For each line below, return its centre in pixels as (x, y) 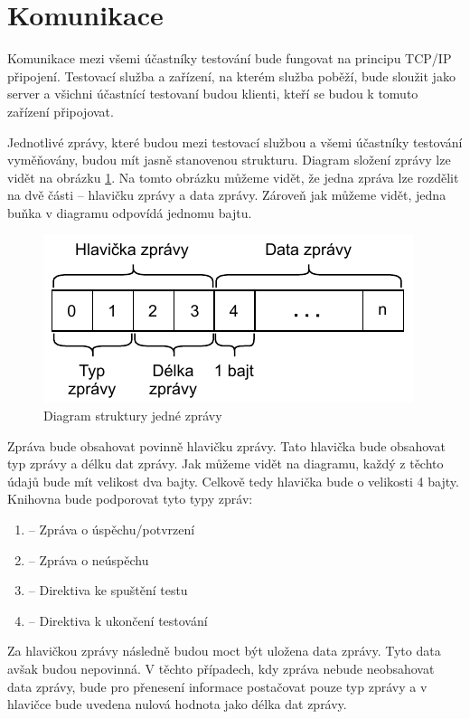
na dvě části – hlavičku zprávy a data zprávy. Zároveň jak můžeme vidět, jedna (227, 195)
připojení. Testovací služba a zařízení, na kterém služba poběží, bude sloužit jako (231, 76)
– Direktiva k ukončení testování (118, 620)
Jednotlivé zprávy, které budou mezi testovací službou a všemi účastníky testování (235, 142)
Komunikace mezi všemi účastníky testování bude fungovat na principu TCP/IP (230, 58)
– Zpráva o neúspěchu (89, 559)
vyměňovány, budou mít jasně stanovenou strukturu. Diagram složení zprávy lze (229, 160)
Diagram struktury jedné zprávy (133, 416)
